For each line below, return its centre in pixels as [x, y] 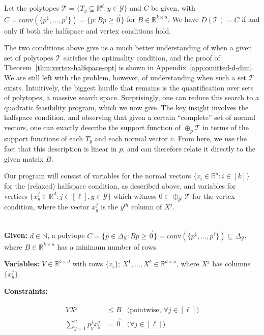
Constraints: [26, 291]
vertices [16, 195]
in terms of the [226, 127]
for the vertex [214, 195]
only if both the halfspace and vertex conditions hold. [88, 30]
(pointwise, [144, 310]
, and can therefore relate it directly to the [189, 149]
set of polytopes [29, 57]
